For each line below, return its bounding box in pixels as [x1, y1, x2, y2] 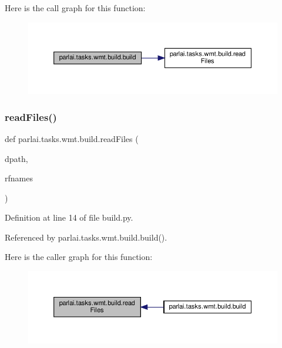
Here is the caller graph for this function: [5, 251, 153, 263]
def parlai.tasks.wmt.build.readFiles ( [5, 132, 139, 144]
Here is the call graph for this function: [5, 2, 146, 13]
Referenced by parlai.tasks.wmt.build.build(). [5, 231, 167, 243]
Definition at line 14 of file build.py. [5, 211, 133, 224]
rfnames [5, 172, 33, 184]
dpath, [5, 152, 28, 164]
